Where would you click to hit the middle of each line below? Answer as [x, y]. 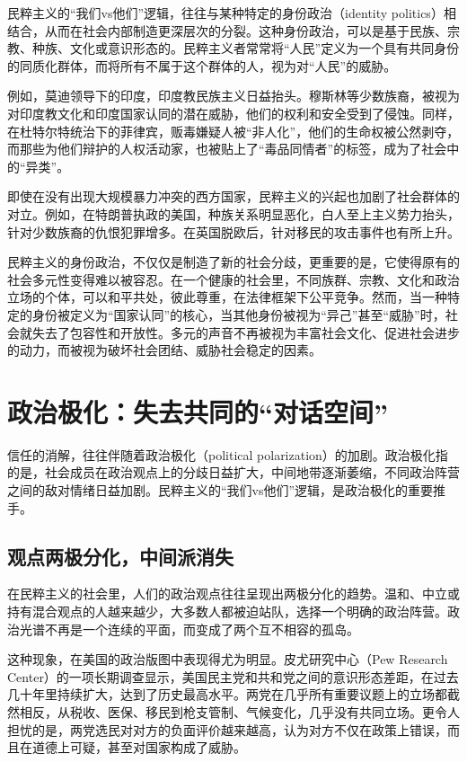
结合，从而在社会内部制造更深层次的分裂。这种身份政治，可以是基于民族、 [227, 30]
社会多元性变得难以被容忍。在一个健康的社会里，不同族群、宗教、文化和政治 [233, 279]
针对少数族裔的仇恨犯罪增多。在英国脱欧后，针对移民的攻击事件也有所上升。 [233, 231]
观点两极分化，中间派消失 [120, 556]
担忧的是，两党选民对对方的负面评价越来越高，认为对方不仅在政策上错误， [227, 729]
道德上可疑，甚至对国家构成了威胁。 [139, 747]
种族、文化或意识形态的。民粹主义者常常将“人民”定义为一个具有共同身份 [246, 48]
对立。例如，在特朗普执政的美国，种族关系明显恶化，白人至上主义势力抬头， [233, 213]
